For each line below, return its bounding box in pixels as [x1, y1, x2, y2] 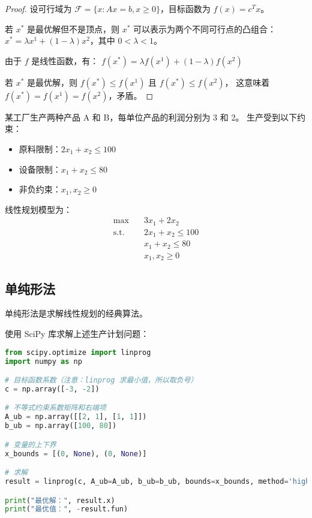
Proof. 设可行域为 [5, 2, 72, 14]
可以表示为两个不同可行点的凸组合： [133, 22, 277, 35]
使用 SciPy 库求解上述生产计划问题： [5, 327, 149, 340]
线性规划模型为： [5, 203, 72, 215]
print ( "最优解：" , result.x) [5, 496, 115, 505]
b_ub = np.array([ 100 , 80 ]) [5, 421, 117, 430]
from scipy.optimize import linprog [5, 348, 151, 357]
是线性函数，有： [31, 54, 99, 67]
